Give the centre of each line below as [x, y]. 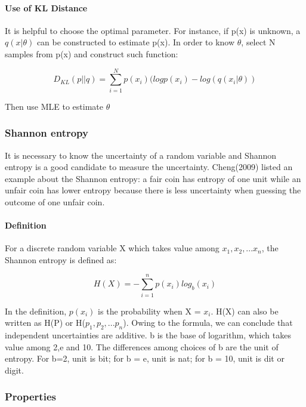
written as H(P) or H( [45, 323]
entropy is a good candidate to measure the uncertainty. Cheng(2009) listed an [149, 167]
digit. [14, 370]
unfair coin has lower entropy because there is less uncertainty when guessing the [153, 190]
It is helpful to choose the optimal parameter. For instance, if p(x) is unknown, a [153, 30]
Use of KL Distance [46, 7]
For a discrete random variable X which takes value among [112, 248]
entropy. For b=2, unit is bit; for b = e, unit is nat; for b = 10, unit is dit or [145, 358]
